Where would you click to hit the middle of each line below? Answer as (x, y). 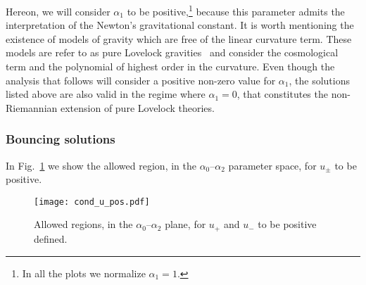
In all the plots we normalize (84, 273)
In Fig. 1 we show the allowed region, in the (101, 165)
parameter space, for (272, 165)
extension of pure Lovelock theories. (137, 107)
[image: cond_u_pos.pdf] (92, 202)
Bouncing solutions (61, 139)
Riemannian (32, 107)
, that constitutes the (282, 94)
